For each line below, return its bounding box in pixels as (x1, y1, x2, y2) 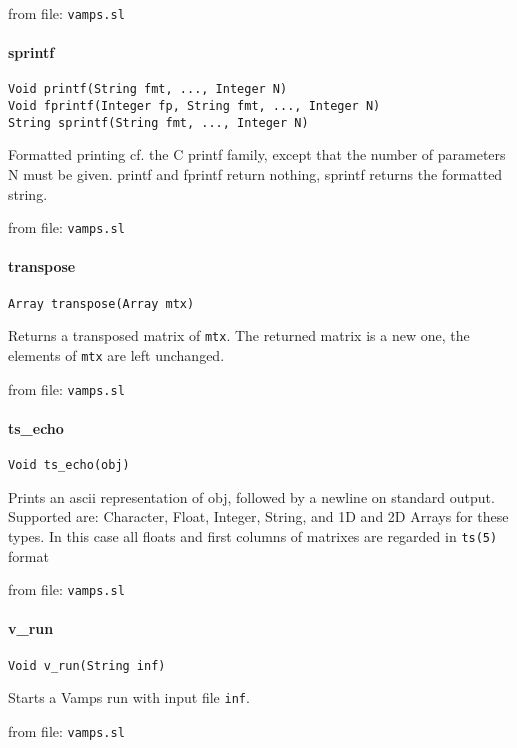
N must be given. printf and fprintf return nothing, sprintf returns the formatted (8, 164, 503, 185)
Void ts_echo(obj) (8, 458, 130, 473)
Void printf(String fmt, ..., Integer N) (8, 82, 288, 97)
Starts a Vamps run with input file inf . (8, 687, 250, 708)
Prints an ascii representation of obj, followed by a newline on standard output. (8, 486, 495, 507)
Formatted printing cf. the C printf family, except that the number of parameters (8, 144, 506, 165)
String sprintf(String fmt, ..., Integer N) (8, 115, 309, 130)
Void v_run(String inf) (8, 658, 166, 673)
